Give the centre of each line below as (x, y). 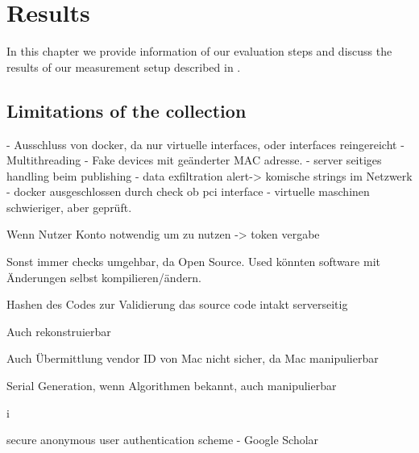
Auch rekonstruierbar (59, 331)
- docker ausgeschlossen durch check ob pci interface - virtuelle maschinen (188, 191)
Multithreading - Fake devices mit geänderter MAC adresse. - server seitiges (194, 160)
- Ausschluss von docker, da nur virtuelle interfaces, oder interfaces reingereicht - (205, 144)
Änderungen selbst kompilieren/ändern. (104, 277)
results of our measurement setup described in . (124, 66)
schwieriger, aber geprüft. (69, 207)
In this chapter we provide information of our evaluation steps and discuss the (199, 51)
